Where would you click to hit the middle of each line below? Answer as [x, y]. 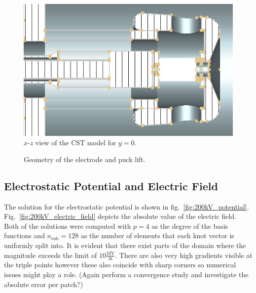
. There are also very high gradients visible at [184, 255]
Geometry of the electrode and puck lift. [85, 159]
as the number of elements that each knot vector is [157, 235]
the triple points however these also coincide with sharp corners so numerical [120, 265]
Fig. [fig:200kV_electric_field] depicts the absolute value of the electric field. [120, 216]
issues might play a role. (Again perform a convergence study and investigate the [126, 274]
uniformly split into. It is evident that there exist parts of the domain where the [125, 245]
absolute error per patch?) [44, 284]
